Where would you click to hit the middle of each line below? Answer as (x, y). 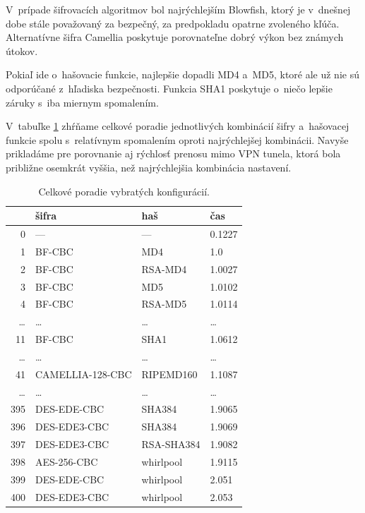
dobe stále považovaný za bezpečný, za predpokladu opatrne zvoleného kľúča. (173, 23)
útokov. (22, 50)
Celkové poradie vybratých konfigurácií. (124, 191)
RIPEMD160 (169, 374)
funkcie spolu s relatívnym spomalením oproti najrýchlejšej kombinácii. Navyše (177, 139)
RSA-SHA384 (171, 444)
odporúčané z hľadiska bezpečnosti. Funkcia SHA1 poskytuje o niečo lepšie (169, 88)
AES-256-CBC (67, 461)
